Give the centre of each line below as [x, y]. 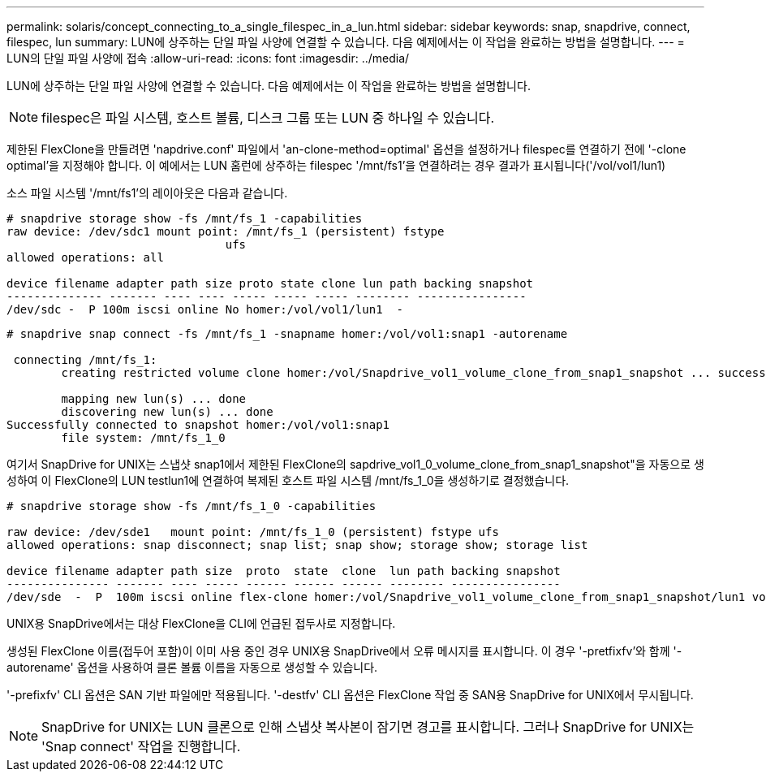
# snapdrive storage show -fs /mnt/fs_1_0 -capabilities [191, 506]
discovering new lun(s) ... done [167, 412]
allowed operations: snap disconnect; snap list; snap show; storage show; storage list [297, 545]
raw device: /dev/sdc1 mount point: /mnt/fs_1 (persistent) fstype [226, 231]
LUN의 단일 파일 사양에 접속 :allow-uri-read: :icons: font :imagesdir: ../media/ [208, 58]
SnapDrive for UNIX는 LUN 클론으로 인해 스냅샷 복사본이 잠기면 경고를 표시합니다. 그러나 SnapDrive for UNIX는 [368, 727]
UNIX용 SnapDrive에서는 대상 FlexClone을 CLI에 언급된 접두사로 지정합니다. [201, 623]
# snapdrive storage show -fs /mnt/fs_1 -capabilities [185, 218]
